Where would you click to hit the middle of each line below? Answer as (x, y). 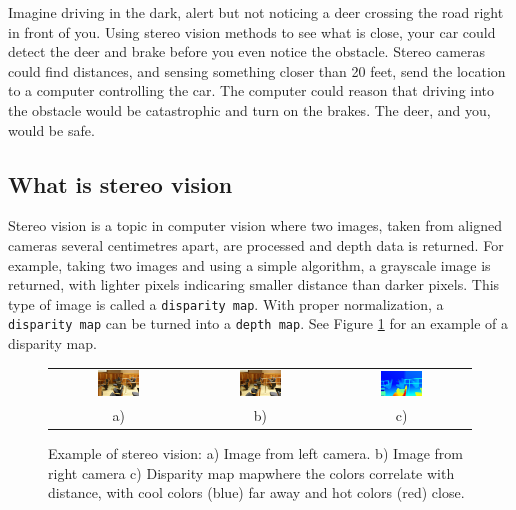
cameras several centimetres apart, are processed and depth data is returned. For (256, 244)
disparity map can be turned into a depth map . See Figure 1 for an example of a (258, 323)
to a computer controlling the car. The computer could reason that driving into (251, 90)
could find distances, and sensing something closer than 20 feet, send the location (257, 70)
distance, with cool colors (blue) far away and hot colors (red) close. (256, 492)
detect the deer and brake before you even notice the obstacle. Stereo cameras (247, 51)
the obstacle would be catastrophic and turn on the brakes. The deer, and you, (249, 109)
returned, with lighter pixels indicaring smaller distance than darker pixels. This (254, 284)
